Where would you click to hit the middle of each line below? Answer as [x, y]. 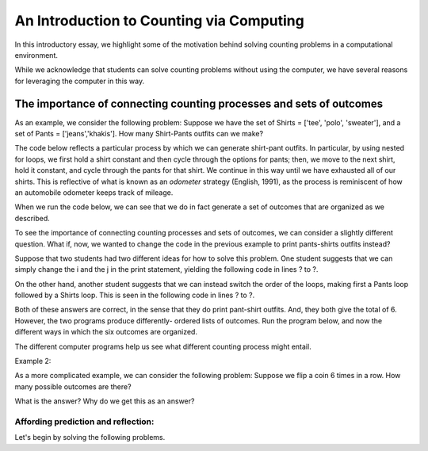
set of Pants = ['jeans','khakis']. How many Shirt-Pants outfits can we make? [139, 134]
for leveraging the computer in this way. [80, 81]
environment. [36, 55]
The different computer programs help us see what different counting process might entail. [163, 346]
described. [32, 218]
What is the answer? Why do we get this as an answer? [105, 401]
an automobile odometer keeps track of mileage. [94, 192]
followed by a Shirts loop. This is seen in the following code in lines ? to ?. [135, 295]
